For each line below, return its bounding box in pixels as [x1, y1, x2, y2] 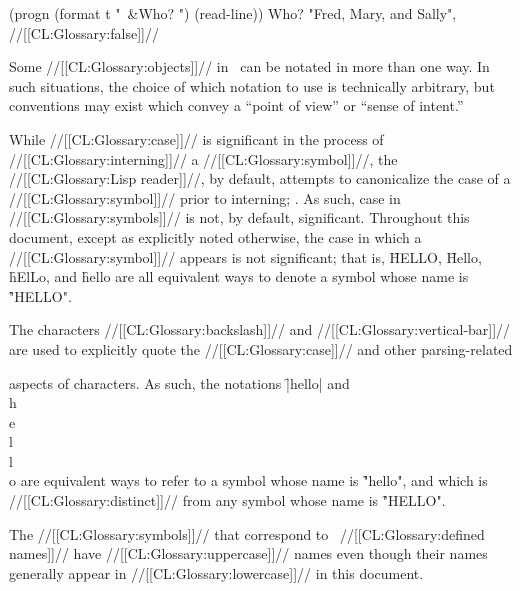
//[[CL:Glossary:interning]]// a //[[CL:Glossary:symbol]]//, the [9, 148, 398, 169]
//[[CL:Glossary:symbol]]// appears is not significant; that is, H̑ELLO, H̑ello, [9, 246, 482, 267]
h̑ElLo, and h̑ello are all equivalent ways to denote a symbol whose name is [9, 266, 469, 287]
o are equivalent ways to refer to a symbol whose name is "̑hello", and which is [9, 470, 488, 491]
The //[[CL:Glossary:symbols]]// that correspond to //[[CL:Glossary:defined [9, 523, 485, 544]
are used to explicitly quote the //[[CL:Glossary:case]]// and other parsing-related [9, 338, 513, 359]
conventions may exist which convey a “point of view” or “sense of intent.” [9, 95, 464, 116]
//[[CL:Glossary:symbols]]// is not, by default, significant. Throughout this [9, 207, 470, 228]
